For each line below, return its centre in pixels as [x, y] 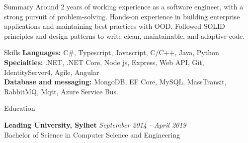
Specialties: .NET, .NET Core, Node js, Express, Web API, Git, [104, 62]
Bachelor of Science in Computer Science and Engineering [92, 134]
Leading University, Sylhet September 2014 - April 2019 [95, 124]
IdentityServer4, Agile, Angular [52, 72]
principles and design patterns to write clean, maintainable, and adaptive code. [124, 36]
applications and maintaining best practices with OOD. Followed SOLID [115, 26]
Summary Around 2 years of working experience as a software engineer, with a [124, 6]
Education [20, 108]
